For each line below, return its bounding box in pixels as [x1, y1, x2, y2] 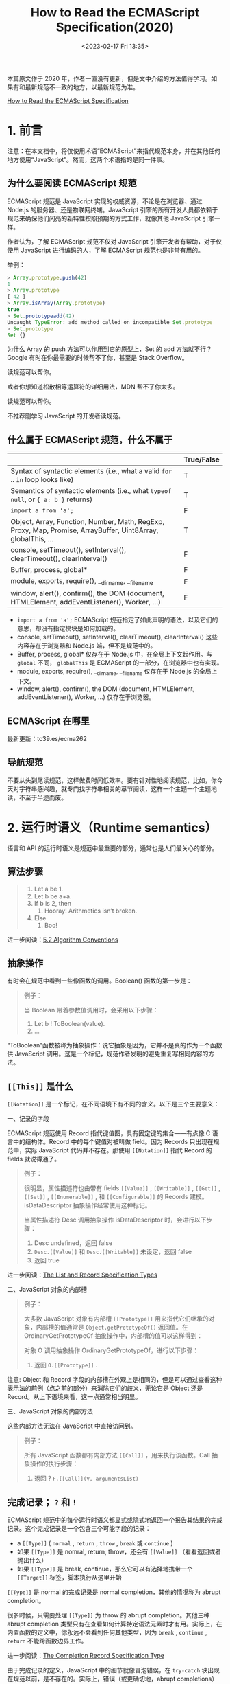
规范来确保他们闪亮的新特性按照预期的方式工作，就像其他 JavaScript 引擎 [7, 214, 215, 223]
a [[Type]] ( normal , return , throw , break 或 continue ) [16, 1539, 173, 1547]
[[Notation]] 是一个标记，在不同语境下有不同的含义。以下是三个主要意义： [7, 1100, 220, 1108]
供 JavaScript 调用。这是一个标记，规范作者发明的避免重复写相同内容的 [7, 1049, 209, 1058]
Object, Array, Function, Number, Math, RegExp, [10, 517, 165, 527]
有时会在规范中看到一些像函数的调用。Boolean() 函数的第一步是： [7, 977, 192, 985]
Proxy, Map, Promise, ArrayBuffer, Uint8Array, [10, 525, 159, 535]
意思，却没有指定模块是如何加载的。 [16, 624, 120, 633]
